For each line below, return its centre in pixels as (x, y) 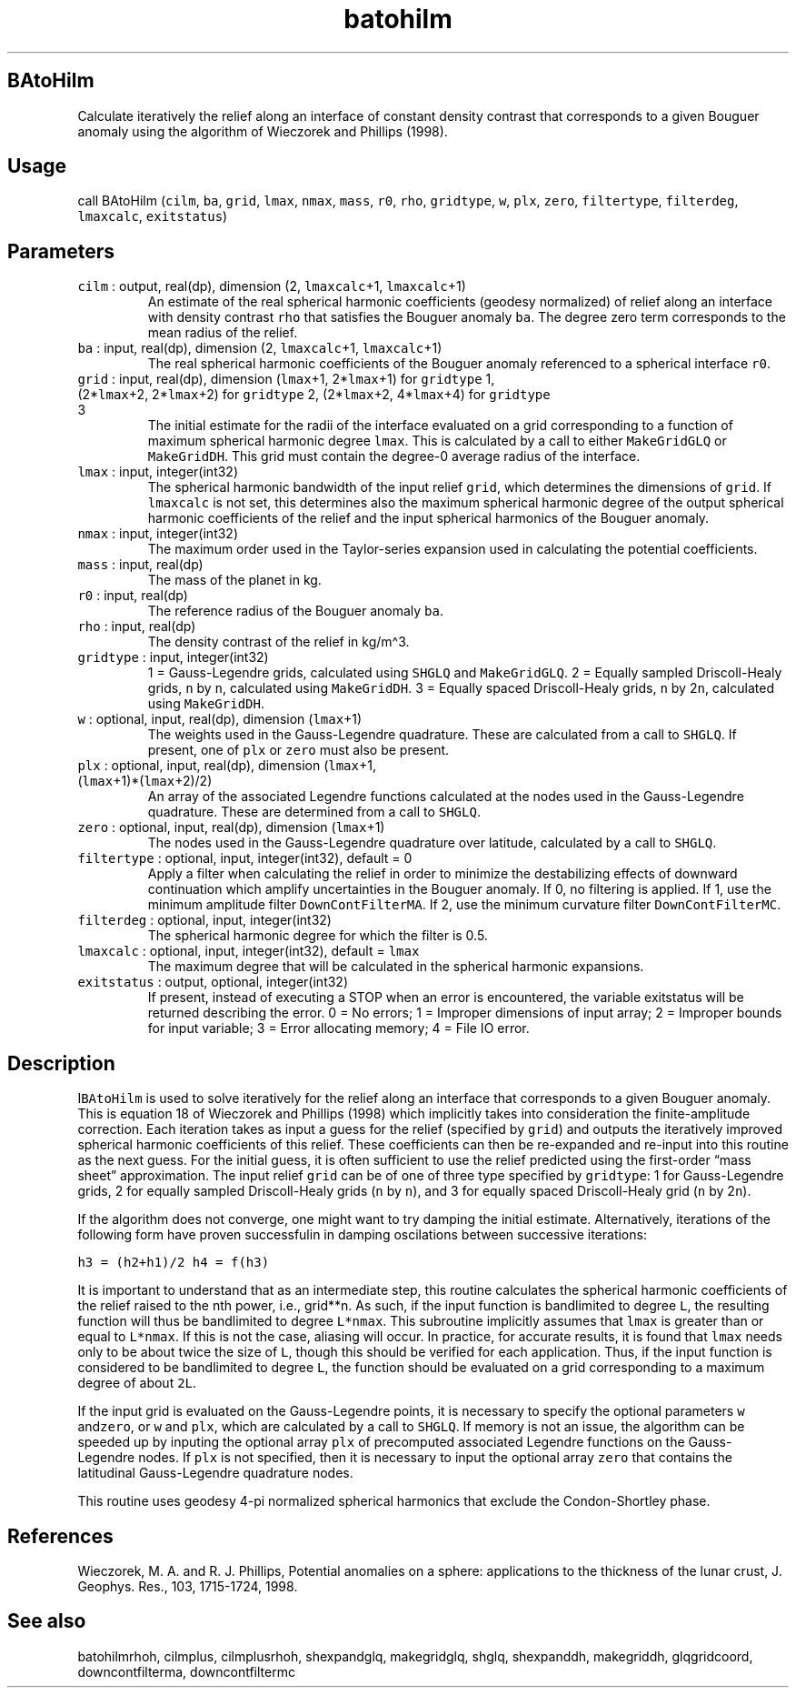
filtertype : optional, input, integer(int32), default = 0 (245, 858)
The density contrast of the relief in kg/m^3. (279, 642)
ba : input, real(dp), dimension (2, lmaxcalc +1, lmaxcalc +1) (260, 348)
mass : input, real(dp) (140, 565)
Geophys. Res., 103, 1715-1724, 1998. (188, 1586)
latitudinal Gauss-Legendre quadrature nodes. (215, 1473)
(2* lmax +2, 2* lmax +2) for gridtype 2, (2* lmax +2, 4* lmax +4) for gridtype (314, 395)
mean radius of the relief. (223, 333)
